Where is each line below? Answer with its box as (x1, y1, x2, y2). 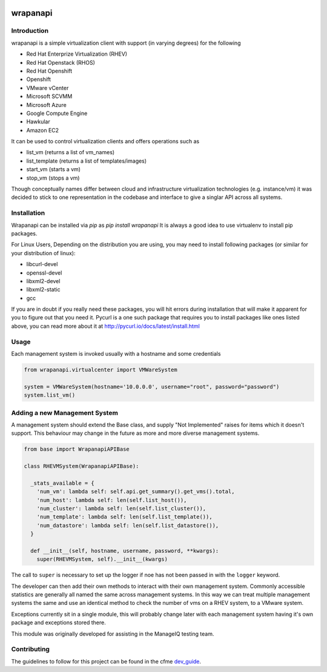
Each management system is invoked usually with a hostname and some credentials (11, 350, 221, 357)
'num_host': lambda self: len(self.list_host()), (36, 497, 187, 503)
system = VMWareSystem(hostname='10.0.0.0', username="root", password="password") (24, 383, 280, 390)
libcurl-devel (26, 261, 58, 268)
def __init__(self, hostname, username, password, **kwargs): (30, 547, 219, 554)
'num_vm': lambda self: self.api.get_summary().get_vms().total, (36, 488, 235, 495)
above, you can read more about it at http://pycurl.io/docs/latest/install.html (11, 322, 200, 330)
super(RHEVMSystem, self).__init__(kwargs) (36, 556, 168, 563)
